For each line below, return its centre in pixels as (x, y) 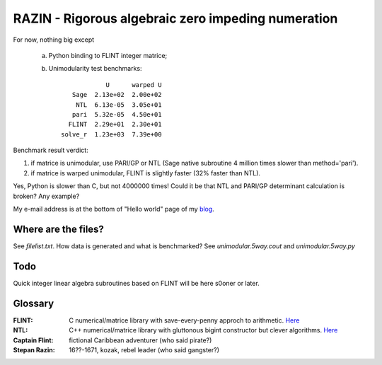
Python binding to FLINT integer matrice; (108, 55)
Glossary (34, 303)
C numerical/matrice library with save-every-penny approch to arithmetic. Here (184, 320)
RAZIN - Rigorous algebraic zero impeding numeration (175, 18)
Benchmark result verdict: (51, 150)
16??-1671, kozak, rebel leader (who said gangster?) (144, 349)
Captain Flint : (33, 340)
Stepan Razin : (34, 349)
